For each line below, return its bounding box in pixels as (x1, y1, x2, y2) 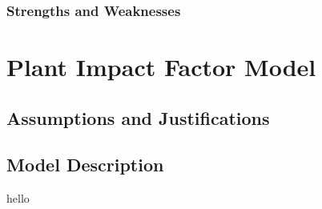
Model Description (6, 152, 164, 177)
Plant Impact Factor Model (6, 50, 316, 83)
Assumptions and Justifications (6, 105, 270, 130)
